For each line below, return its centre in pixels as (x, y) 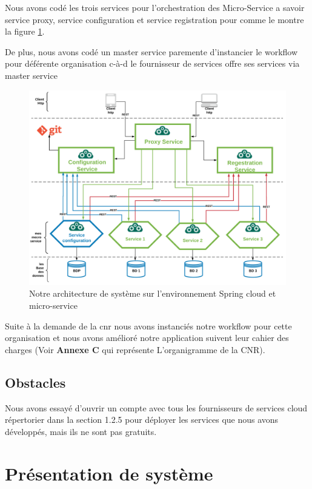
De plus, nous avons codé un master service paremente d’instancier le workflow (151, 51)
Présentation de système (109, 473)
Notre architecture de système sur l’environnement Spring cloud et (153, 293)
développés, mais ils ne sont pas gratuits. (81, 431)
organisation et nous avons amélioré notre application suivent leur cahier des (147, 338)
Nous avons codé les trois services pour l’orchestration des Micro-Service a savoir (155, 7)
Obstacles (35, 382)
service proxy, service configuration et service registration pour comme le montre (154, 19)
